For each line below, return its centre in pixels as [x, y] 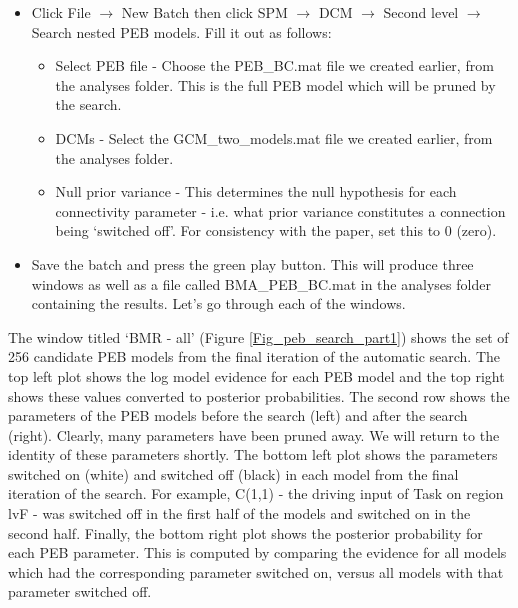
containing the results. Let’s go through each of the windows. [218, 303]
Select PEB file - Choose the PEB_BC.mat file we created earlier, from [274, 65]
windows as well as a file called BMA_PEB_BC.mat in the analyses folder [261, 283]
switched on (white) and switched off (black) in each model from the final [233, 473]
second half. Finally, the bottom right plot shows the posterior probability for [245, 532]
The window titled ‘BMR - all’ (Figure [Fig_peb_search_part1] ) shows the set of [258, 336]
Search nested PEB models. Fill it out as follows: [181, 31]
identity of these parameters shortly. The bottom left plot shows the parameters [253, 454]
